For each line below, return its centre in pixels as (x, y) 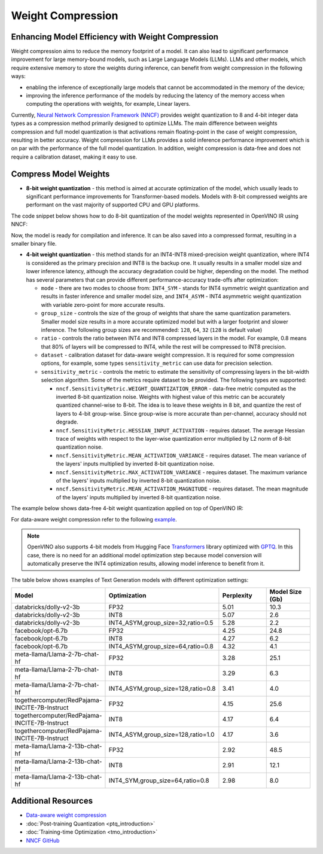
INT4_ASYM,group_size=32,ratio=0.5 (161, 623)
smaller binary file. (34, 243)
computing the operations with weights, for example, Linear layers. (108, 104)
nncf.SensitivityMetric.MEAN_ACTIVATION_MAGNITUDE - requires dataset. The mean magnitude (182, 489)
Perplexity (237, 595)
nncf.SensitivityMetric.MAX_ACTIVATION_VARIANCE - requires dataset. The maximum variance (182, 472)
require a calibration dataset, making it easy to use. (74, 157)
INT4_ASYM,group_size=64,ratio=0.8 (161, 646)
